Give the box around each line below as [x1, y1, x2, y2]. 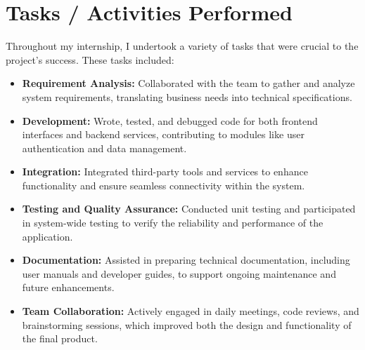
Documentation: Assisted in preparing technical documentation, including [22, 253, 350, 267]
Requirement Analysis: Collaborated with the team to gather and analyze [22, 76, 355, 90]
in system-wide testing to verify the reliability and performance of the [22, 215, 324, 230]
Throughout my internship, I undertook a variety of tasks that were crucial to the [6, 39, 359, 53]
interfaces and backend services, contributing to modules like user [22, 127, 305, 142]
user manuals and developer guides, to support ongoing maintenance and [22, 266, 336, 281]
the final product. [22, 331, 98, 346]
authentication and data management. [22, 140, 187, 155]
